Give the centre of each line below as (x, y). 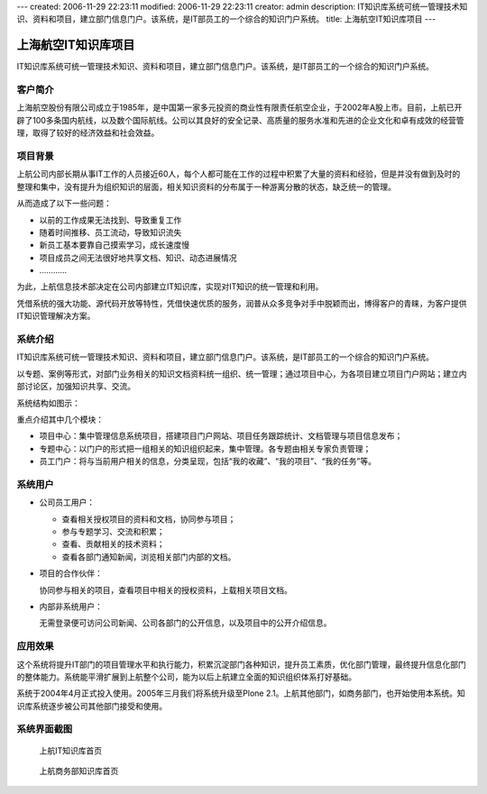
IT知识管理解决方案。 (56, 316)
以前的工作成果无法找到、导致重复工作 (110, 220)
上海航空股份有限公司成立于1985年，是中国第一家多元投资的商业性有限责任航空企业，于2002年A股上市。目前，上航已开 (239, 107)
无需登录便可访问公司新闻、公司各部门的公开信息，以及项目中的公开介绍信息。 (185, 623)
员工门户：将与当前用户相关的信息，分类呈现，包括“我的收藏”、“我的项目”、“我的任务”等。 (207, 461)
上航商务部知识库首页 (79, 771)
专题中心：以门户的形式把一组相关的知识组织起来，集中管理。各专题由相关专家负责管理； (205, 448)
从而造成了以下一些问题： (64, 204)
